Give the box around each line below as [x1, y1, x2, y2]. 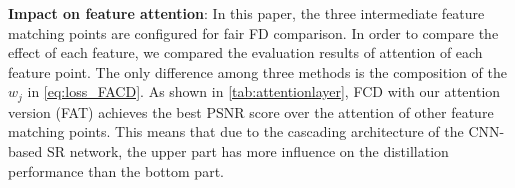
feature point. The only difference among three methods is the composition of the [8, 61, 507, 82]
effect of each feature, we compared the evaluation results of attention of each [8, 42, 483, 63]
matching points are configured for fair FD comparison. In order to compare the [8, 22, 499, 43]
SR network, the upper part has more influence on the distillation [46, 141, 449, 162]
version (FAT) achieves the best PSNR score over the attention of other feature [8, 101, 494, 122]
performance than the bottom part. [8, 160, 224, 181]
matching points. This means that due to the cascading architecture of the [8, 121, 464, 142]
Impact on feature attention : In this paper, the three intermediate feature [8, 3, 485, 23]
